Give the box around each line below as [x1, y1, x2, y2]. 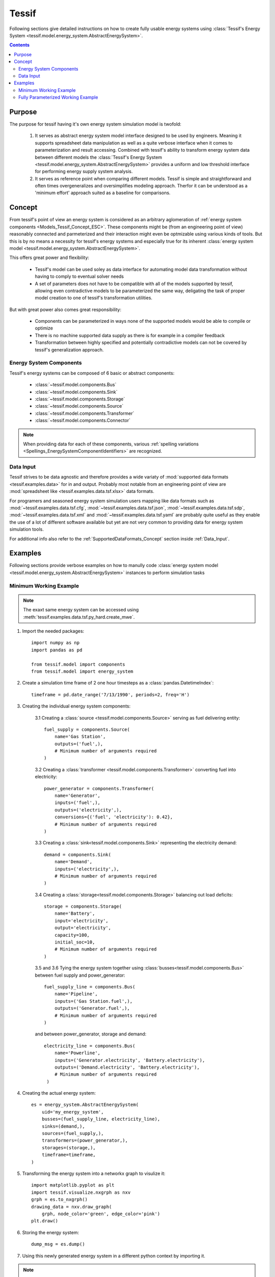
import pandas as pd [31, 647, 82, 653]
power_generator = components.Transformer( [44, 786, 154, 791]
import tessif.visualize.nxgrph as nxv [31, 1189, 131, 1195]
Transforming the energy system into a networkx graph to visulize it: [22, 1170, 166, 1176]
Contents [9, 42, 30, 48]
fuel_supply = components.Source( [44, 726, 130, 732]
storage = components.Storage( [44, 904, 122, 909]
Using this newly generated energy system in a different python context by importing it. [22, 1252, 206, 1259]
